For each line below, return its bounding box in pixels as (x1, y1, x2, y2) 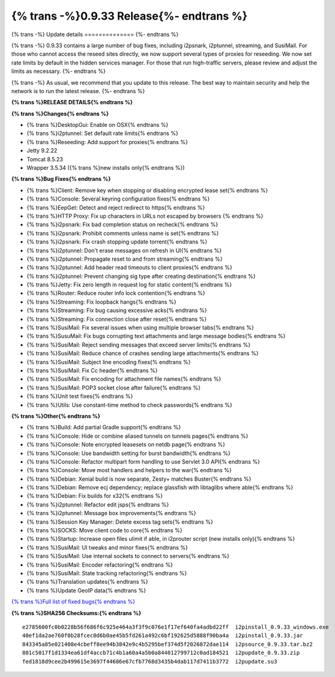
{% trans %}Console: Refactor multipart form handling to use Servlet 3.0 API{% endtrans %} (26, 457, 260, 465)
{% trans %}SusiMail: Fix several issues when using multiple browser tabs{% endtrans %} (26, 324, 254, 331)
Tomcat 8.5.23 (26, 155, 64, 163)
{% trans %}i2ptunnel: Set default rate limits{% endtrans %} (26, 129, 179, 137)
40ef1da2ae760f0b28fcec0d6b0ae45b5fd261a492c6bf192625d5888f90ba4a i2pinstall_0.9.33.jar (22, 632, 303, 639)
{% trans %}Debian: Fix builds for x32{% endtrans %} (26, 492, 163, 500)
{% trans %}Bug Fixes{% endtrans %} (11, 175, 111, 183)
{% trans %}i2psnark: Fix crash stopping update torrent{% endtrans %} (26, 238, 208, 245)
